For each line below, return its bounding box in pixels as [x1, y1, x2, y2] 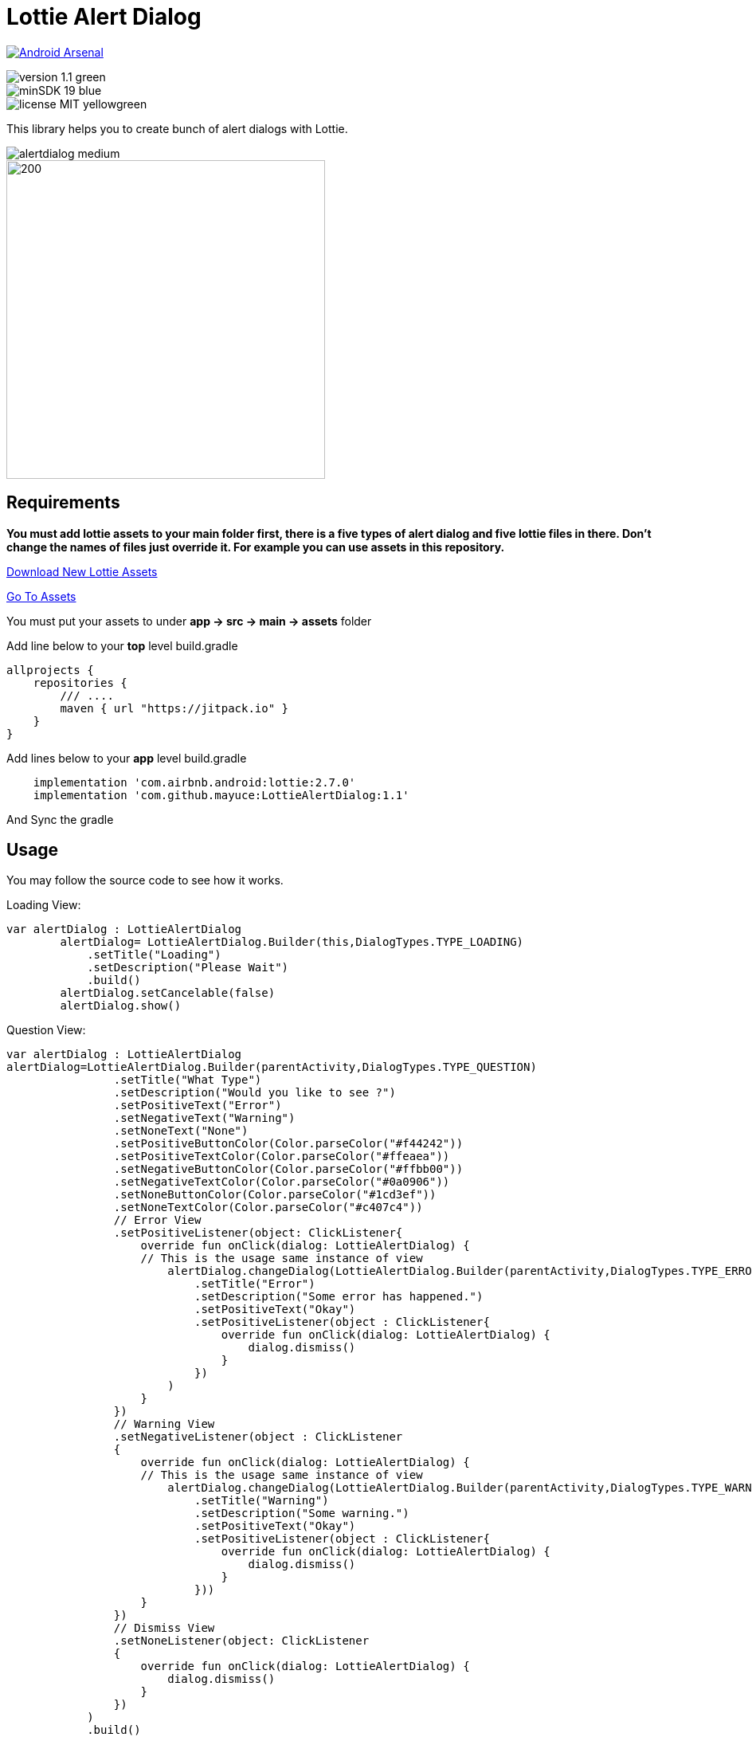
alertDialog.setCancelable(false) [60, 986, 276, 1000]
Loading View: [6, 898, 81, 912]
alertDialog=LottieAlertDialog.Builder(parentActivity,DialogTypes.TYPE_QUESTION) [6, 1061, 537, 1074]
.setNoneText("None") [113, 1124, 249, 1138]
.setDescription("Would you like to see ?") [113, 1086, 396, 1100]
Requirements [6, 492, 120, 513]
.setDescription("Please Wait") [87, 961, 289, 974]
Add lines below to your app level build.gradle [6, 751, 247, 765]
